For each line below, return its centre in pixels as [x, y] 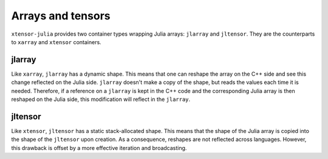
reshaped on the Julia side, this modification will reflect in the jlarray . [101, 99]
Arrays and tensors [61, 16]
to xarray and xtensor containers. [56, 42]
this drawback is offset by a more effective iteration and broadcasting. [99, 148]
